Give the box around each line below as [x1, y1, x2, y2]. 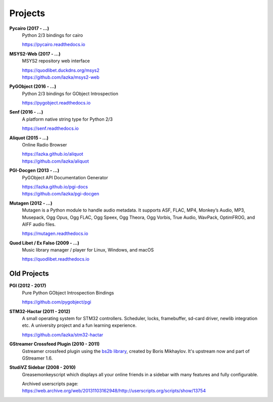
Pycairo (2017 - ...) [9, 25, 50, 31]
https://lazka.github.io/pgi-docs [22, 183, 88, 189]
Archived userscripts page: [22, 381, 78, 387]
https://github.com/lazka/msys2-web [22, 74, 100, 80]
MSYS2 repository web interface [22, 58, 90, 64]
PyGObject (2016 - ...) [9, 83, 57, 89]
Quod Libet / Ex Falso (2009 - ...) [9, 240, 79, 246]
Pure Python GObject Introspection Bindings [22, 289, 114, 295]
